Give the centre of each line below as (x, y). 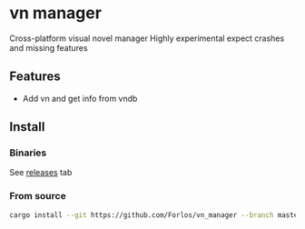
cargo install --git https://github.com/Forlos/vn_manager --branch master (156, 215)
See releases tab (41, 173)
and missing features (49, 47)
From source (38, 196)
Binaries (28, 153)
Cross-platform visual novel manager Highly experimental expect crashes (147, 38)
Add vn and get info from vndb (80, 98)
